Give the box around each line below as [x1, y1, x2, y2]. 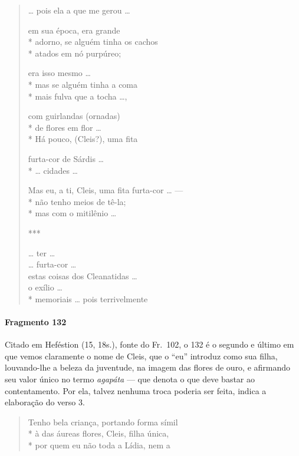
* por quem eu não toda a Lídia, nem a [28, 439, 170, 451]
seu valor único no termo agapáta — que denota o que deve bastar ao [5, 373, 255, 385]
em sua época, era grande [28, 24, 120, 36]
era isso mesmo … [28, 67, 91, 79]
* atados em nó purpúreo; [28, 47, 121, 59]
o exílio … [28, 281, 63, 293]
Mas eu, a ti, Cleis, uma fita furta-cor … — [28, 184, 183, 196]
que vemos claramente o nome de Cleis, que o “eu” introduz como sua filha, [5, 349, 278, 362]
